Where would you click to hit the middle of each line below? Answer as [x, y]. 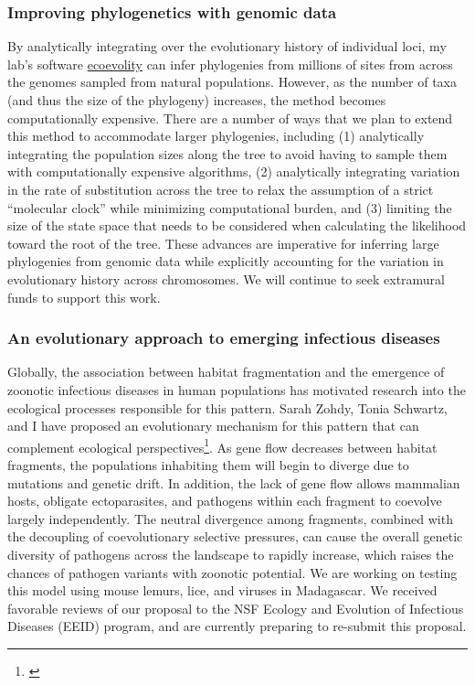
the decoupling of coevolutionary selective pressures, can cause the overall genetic [235, 536]
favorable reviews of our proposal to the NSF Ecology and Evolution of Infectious [236, 608]
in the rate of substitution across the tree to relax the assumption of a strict [221, 189]
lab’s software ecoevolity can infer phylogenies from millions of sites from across [230, 64]
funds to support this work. [84, 297]
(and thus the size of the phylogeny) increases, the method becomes [197, 100]
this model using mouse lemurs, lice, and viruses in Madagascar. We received [222, 590]
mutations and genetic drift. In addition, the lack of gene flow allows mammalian [234, 482]
